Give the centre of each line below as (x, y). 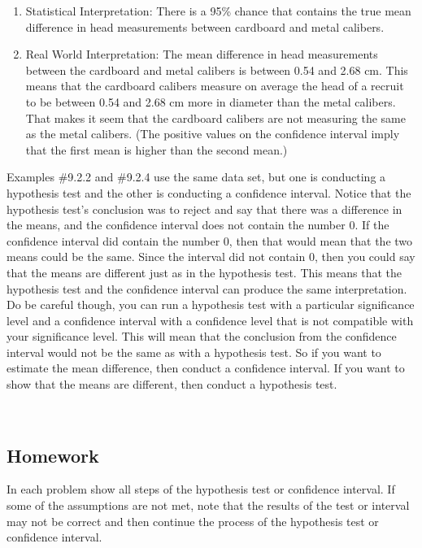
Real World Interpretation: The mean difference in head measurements (202, 54)
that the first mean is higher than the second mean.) (157, 149)
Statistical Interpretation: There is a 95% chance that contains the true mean (218, 11)
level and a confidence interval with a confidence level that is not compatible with (210, 320)
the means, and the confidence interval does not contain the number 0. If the (198, 225)
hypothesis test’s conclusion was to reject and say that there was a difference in (204, 209)
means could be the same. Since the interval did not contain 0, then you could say (211, 257)
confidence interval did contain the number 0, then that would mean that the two (210, 240)
